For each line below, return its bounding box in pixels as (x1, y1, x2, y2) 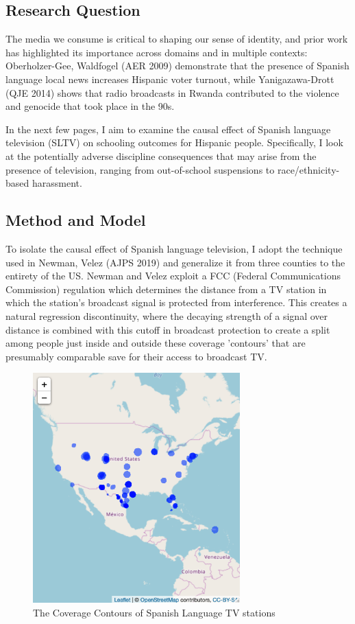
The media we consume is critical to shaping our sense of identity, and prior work (5, 32, 348, 46)
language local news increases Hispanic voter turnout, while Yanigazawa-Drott (5, 71, 334, 86)
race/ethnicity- (277, 162, 340, 176)
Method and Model (5, 209, 146, 231)
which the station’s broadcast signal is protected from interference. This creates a (5, 295, 347, 310)
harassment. (32, 176, 82, 190)
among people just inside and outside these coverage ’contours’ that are (5, 336, 306, 350)
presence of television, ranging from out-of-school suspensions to (5, 162, 275, 176)
